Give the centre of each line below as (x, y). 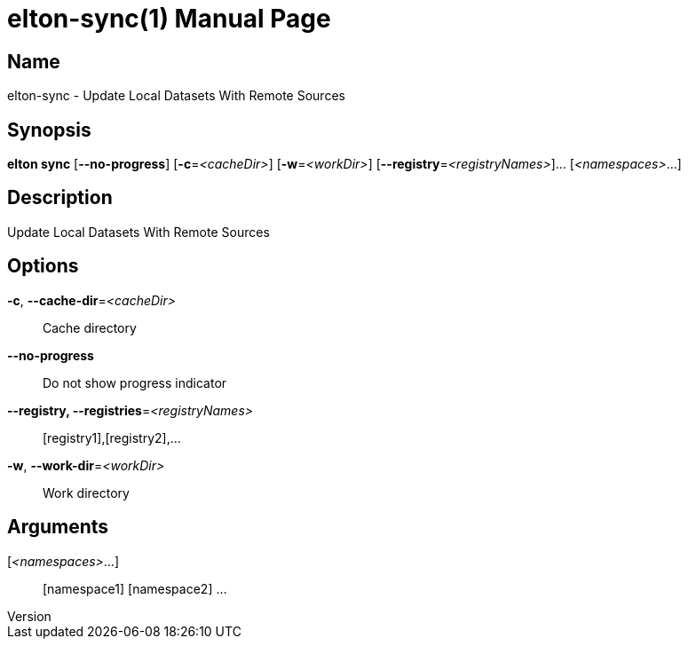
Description (60, 198)
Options (43, 266)
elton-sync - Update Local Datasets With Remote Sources (176, 96)
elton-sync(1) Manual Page (169, 19)
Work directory (86, 492)
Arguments (58, 527)
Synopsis (49, 130)
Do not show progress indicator (135, 382)
